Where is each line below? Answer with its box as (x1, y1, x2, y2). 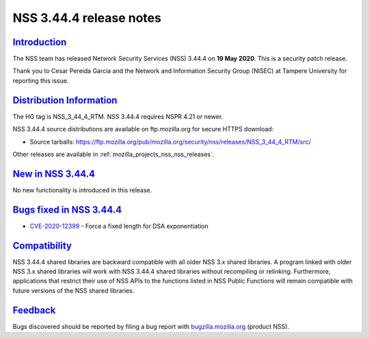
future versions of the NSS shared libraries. (12, 286, 135, 294)
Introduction (12, 36, 67, 48)
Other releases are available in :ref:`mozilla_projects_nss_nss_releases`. (12, 150, 215, 158)
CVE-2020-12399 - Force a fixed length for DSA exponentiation (29, 222, 208, 230)
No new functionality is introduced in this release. (12, 185, 152, 194)
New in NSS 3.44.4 (12, 168, 96, 179)
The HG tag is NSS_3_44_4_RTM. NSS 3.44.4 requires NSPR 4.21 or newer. (12, 112, 223, 120)
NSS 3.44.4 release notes (12, 10, 162, 25)
